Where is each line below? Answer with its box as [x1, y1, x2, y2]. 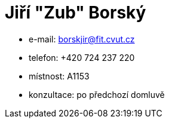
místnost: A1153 [29, 70, 90, 81]
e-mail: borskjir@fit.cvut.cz [29, 33, 135, 44]
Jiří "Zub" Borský [5, 2, 146, 23]
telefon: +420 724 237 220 [29, 52, 135, 63]
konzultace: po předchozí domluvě [29, 89, 165, 100]
